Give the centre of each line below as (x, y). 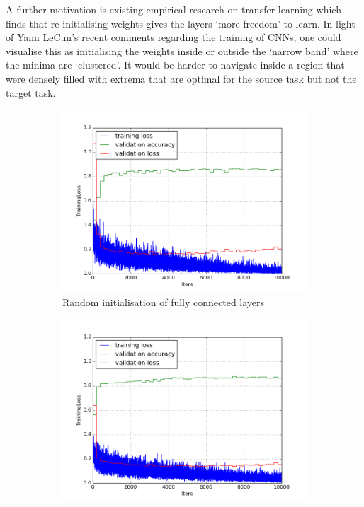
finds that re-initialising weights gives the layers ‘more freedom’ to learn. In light (181, 23)
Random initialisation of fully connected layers (164, 302)
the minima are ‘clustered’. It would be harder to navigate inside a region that (175, 65)
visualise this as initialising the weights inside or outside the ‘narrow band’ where (182, 51)
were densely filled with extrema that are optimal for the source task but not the (181, 78)
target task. (31, 92)
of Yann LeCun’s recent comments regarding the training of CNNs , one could (174, 37)
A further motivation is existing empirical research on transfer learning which (174, 9)
